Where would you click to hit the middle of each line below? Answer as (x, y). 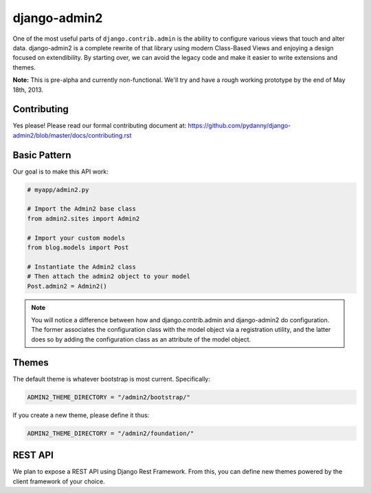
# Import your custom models (76, 238)
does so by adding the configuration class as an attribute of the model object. (141, 339)
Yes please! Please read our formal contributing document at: (100, 126)
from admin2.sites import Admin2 (83, 218)
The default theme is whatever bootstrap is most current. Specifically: (112, 379)
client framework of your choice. (59, 481)
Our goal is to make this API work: (61, 171)
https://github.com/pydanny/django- (239, 126)
